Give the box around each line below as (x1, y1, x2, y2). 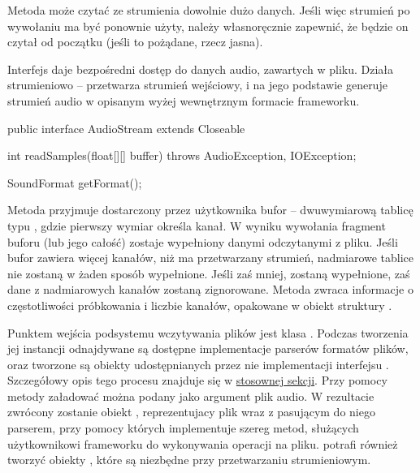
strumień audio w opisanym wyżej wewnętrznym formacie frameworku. (7, 92, 360, 109)
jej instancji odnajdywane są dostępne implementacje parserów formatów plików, (7, 340, 409, 357)
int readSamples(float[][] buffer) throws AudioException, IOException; (7, 147, 357, 164)
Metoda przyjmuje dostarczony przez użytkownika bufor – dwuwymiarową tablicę (7, 201, 414, 218)
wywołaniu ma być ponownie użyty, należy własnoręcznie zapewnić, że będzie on (7, 17, 409, 34)
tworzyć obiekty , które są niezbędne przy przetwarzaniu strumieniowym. (7, 451, 371, 468)
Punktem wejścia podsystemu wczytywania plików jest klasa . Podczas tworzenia (7, 324, 409, 341)
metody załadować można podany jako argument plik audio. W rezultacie (7, 387, 375, 404)
